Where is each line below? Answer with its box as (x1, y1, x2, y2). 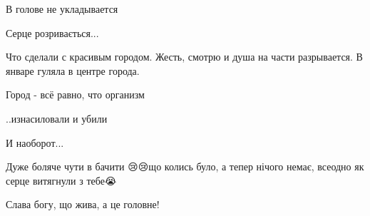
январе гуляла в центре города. (6, 63, 140, 78)
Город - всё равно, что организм (6, 87, 145, 102)
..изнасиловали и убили (6, 110, 108, 125)
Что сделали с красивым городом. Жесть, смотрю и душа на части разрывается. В (6, 49, 363, 64)
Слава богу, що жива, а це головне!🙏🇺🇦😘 (6, 197, 171, 212)
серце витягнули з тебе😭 (6, 173, 117, 187)
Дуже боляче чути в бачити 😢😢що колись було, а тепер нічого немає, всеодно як (6, 159, 364, 174)
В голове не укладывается (6, 1, 118, 16)
